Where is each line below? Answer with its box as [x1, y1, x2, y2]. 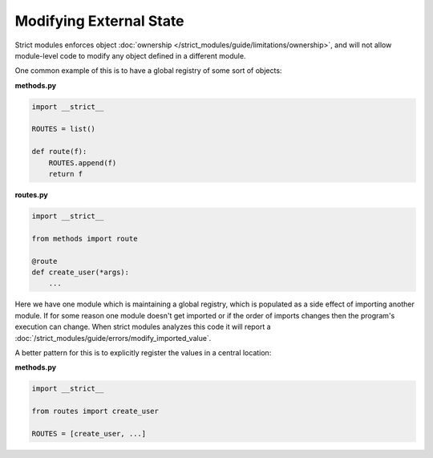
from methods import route [31, 233, 138, 243]
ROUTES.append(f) [48, 158, 117, 168]
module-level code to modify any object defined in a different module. [14, 51, 246, 60]
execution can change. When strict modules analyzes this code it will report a [14, 322, 272, 332]
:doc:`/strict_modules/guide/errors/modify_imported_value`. [14, 333, 212, 342]
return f [48, 169, 83, 179]
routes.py [14, 190, 48, 200]
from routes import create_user [31, 407, 160, 416]
